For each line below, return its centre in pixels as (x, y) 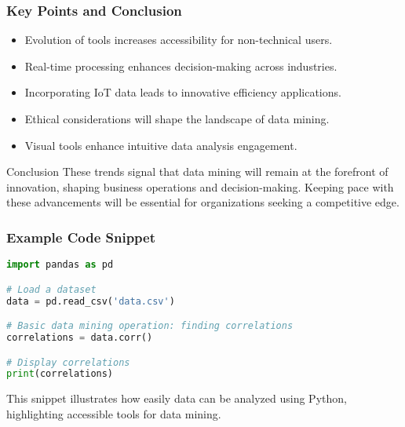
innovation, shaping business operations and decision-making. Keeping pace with (200, 186)
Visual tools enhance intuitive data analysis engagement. (161, 145)
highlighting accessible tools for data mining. (114, 413)
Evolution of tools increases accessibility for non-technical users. (179, 40)
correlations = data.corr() (80, 338)
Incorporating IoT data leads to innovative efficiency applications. (183, 92)
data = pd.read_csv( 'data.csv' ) (91, 301)
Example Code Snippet (81, 237)
